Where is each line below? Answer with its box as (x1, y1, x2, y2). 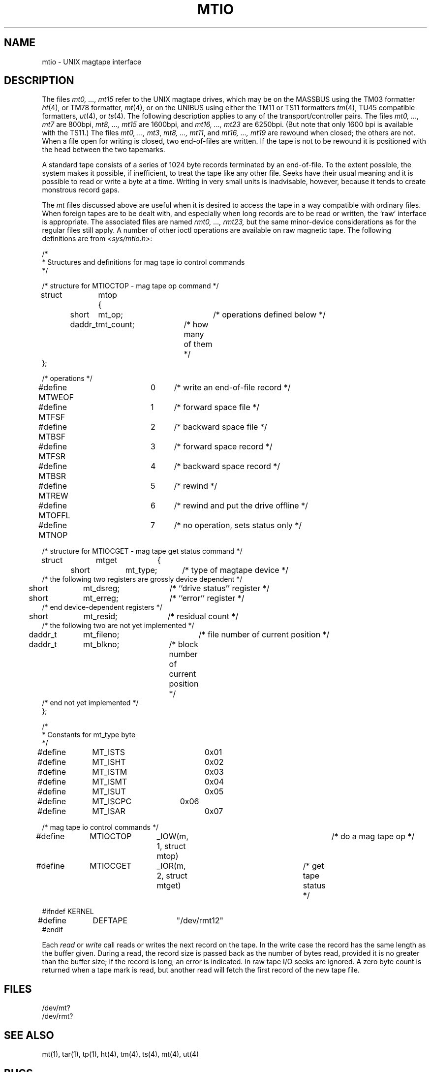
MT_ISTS (92, 747, 125, 757)
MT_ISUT (92, 787, 126, 797)
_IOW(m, (156, 831, 188, 842)
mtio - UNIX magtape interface (42, 57, 142, 66)
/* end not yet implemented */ (42, 698, 139, 707)
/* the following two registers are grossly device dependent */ (42, 575, 243, 584)
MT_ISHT (92, 757, 126, 767)
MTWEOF (38, 392, 74, 403)
